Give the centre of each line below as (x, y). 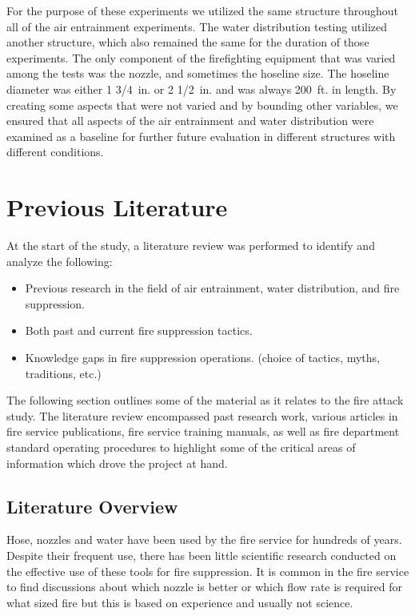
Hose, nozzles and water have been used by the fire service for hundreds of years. (204, 540)
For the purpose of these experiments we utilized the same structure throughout (203, 10)
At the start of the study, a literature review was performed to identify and (191, 246)
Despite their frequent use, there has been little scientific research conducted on (202, 555)
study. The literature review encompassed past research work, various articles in (202, 415)
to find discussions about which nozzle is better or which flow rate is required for (204, 587)
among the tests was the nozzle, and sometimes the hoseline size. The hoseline (198, 73)
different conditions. (55, 152)
